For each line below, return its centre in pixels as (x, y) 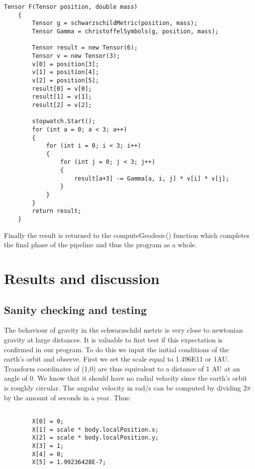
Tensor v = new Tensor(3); (76, 56)
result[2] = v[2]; (62, 105)
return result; (57, 211)
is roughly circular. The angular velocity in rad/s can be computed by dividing (123, 388)
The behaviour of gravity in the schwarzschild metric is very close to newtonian (124, 330)
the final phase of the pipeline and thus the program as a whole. (100, 245)
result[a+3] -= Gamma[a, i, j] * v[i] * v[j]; (152, 178)
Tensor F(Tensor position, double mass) (71, 7)
